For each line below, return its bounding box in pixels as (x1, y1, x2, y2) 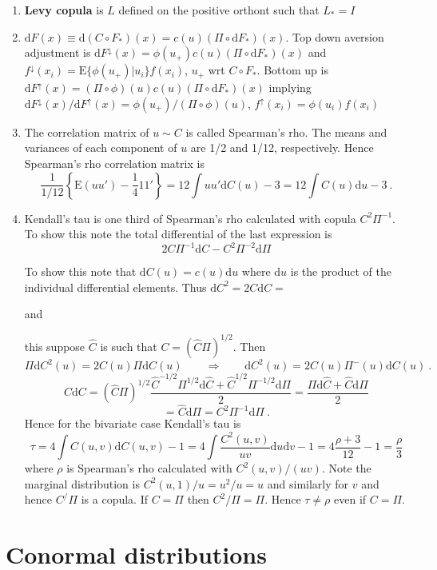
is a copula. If (81, 491, 148, 508)
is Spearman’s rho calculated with (66, 460, 232, 476)
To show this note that (24, 263, 137, 280)
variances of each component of (24, 139, 177, 156)
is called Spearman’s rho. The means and (185, 123, 387, 140)
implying (268, 79, 312, 96)
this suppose (24, 337, 85, 354)
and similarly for (267, 475, 349, 492)
